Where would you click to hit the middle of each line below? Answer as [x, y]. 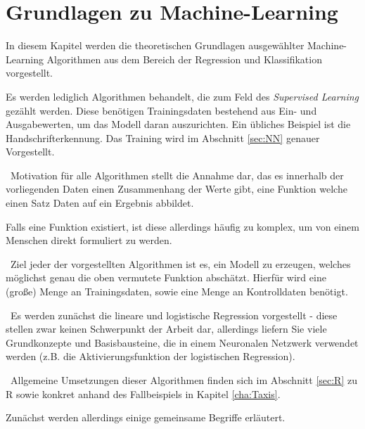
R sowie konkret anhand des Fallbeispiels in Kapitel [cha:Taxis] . [143, 393]
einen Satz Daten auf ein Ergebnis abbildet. [100, 203]
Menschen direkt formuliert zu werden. [89, 240]
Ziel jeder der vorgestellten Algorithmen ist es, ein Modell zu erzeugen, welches [180, 263]
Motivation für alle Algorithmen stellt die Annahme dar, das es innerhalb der [177, 175]
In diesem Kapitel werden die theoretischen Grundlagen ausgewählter [155, 45]
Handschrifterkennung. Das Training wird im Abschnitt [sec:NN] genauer [163, 137]
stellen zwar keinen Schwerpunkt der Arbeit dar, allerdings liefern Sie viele [166, 329]
